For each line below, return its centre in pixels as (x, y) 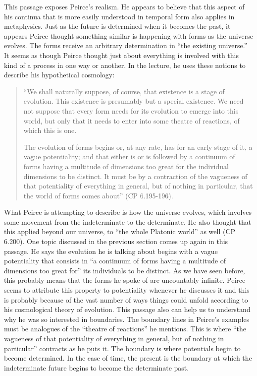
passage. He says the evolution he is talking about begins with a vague (111, 251)
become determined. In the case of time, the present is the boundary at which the (128, 358)
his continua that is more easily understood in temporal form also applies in (119, 16)
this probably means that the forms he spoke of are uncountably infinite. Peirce (125, 280)
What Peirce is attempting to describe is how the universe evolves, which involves (128, 212)
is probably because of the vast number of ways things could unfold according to (126, 299)
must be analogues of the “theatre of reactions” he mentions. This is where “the (125, 329)
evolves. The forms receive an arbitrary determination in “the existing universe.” (126, 45)
